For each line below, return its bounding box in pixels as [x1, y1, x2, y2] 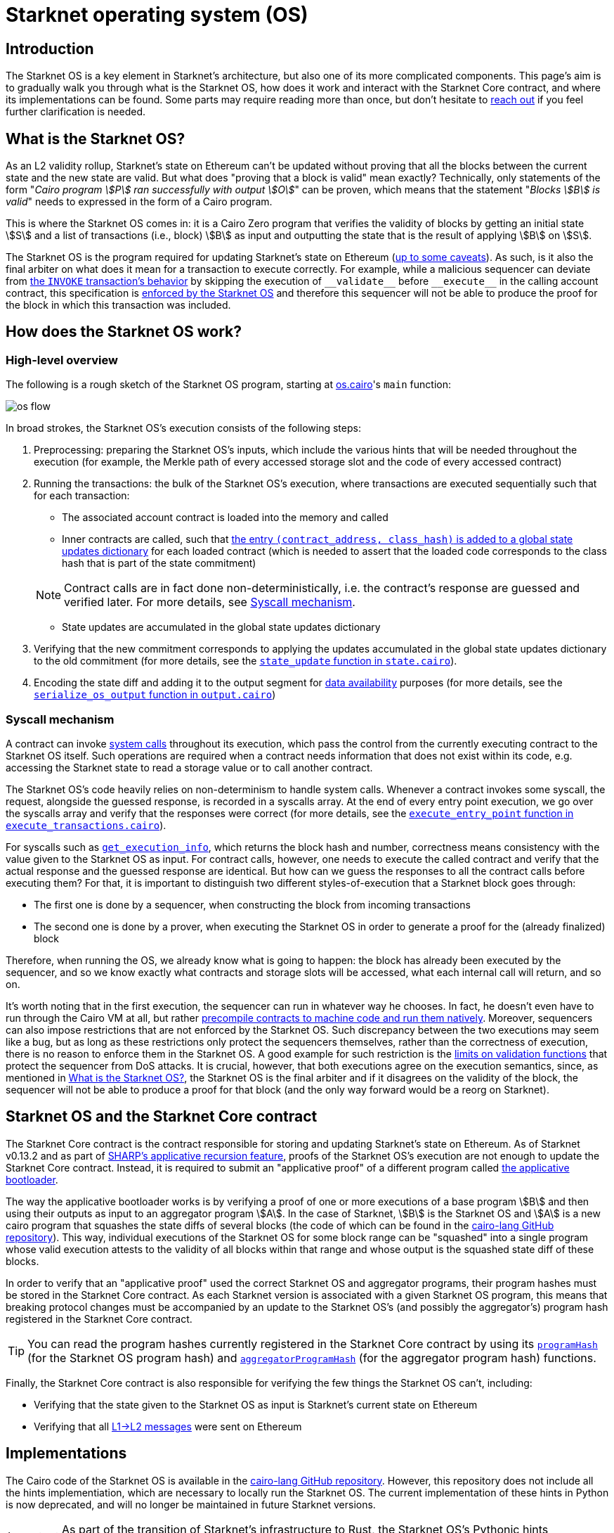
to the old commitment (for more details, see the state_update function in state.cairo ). [34, 655, 457, 667]
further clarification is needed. [6, 105, 146, 118]
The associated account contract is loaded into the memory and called [62, 511, 388, 524]
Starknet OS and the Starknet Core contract [6, 1108, 318, 1126]
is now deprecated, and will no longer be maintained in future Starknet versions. [6, 1498, 376, 1510]
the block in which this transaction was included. [6, 299, 231, 312]
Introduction [6, 39, 94, 58]
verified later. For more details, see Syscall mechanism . [64, 595, 355, 610]
